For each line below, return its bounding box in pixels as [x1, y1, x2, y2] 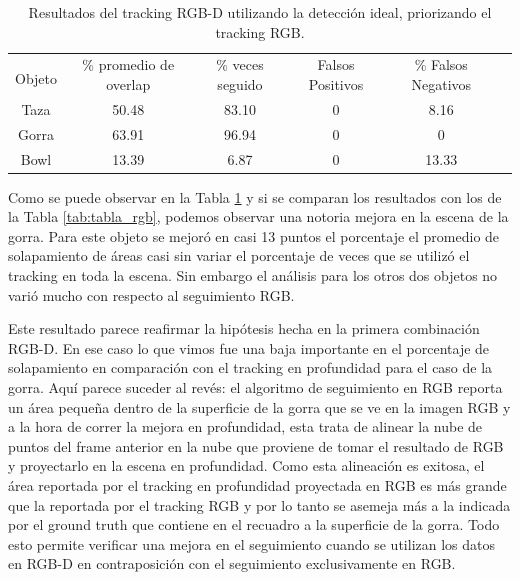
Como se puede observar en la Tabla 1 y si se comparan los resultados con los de [8, 186, 502, 207]
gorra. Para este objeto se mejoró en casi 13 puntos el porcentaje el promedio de [8, 225, 500, 246]
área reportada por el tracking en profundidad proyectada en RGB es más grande [8, 474, 507, 495]
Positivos [308, 74, 364, 95]
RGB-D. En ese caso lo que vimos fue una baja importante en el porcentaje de [8, 337, 490, 358]
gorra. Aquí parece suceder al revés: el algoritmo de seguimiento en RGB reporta [8, 377, 503, 397]
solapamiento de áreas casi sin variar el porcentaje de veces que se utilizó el [8, 245, 470, 266]
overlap [106, 74, 151, 95]
